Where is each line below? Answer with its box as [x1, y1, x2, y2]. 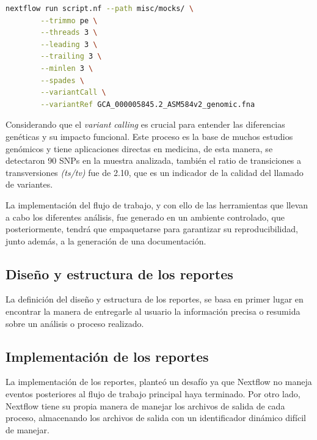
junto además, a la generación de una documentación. [5, 234, 206, 247]
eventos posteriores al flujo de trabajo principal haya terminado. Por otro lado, [5, 387, 301, 400]
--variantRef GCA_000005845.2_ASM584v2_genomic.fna [40, 100, 255, 109]
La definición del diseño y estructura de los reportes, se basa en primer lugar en [5, 293, 304, 306]
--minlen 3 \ [40, 64, 93, 73]
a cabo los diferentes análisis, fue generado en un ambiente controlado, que [5, 210, 285, 223]
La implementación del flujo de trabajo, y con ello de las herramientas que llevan [5, 198, 308, 211]
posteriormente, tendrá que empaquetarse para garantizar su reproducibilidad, [5, 222, 298, 235]
